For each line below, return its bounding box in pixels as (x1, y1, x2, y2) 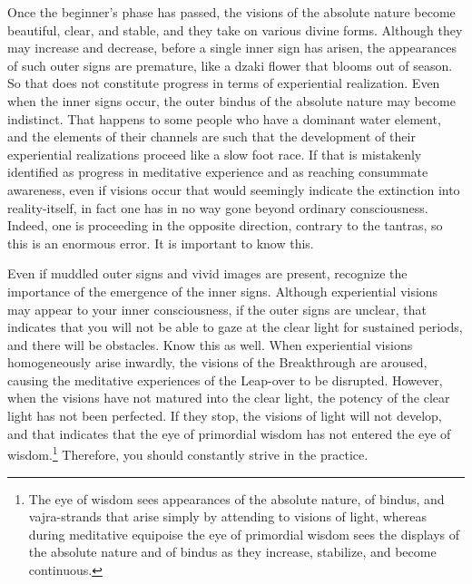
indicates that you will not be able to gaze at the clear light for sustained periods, (7, 317, 463, 336)
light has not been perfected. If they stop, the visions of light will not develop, (7, 406, 442, 425)
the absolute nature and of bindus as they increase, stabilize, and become (28, 542, 437, 561)
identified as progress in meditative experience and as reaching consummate (7, 162, 428, 181)
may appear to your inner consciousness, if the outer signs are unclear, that (7, 299, 427, 318)
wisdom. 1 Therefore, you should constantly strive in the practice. (7, 443, 369, 463)
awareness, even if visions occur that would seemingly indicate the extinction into (7, 180, 460, 199)
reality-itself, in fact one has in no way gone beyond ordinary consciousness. (7, 198, 428, 217)
